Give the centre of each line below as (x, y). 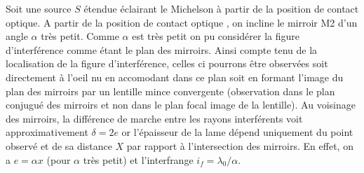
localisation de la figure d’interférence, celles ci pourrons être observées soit (167, 63)
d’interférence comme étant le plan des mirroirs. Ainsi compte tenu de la (162, 49)
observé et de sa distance (59, 145)
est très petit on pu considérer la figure (216, 36)
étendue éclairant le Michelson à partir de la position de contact (221, 8)
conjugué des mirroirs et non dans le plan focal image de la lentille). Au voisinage (181, 105)
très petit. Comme (80, 36)
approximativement (47, 132)
